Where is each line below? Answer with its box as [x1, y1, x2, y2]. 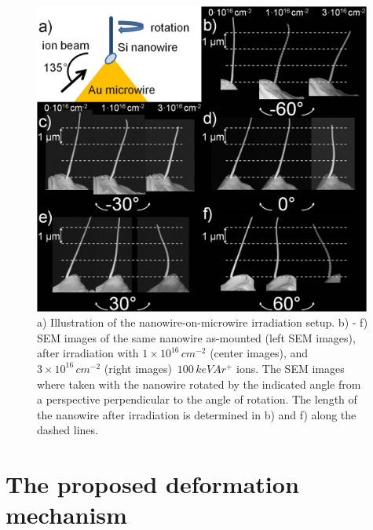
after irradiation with [37, 345, 139, 361]
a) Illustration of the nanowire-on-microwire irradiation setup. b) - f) [37, 314, 368, 331]
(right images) [104, 360, 172, 376]
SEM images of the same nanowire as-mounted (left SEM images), [37, 329, 356, 345]
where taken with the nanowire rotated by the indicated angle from [37, 375, 361, 392]
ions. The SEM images [236, 360, 345, 376]
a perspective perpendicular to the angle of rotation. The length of [37, 391, 357, 408]
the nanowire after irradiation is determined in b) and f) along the [37, 406, 357, 422]
